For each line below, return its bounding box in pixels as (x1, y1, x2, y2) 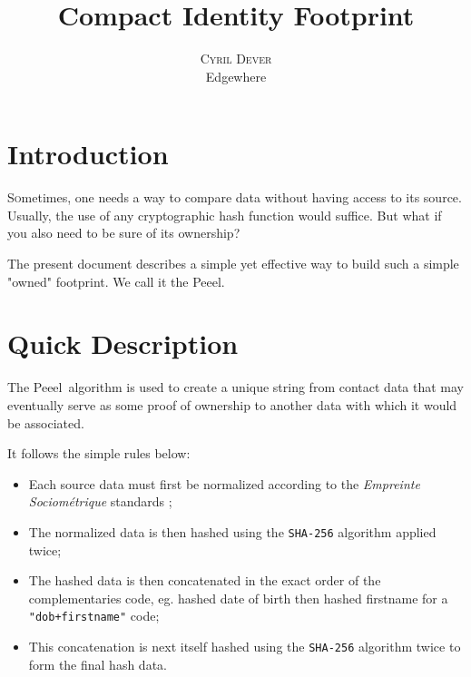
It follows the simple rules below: (7, 444, 191, 463)
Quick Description (7, 325, 239, 362)
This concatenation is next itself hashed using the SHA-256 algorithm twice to (28, 637, 461, 655)
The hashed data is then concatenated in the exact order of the (28, 571, 381, 590)
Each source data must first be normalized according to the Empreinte (28, 474, 420, 493)
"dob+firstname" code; (28, 606, 160, 625)
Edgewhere (205, 66, 267, 85)
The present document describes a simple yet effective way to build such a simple (7, 254, 459, 273)
